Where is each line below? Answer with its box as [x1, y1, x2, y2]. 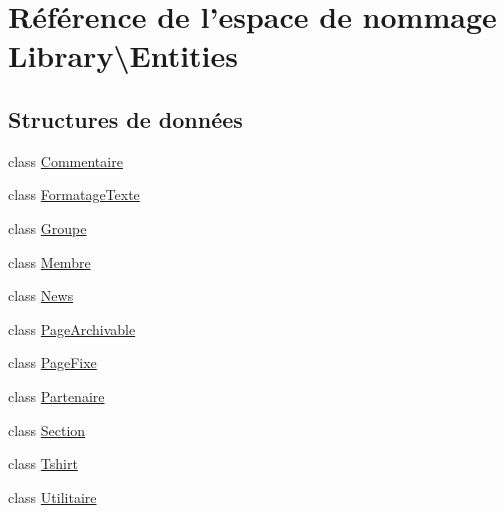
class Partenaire [8, 385, 105, 406]
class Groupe [8, 217, 87, 238]
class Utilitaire [8, 486, 97, 507]
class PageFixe [8, 352, 97, 373]
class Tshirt [8, 453, 78, 474]
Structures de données [8, 103, 243, 134]
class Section [8, 419, 86, 440]
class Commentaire [8, 150, 123, 171]
